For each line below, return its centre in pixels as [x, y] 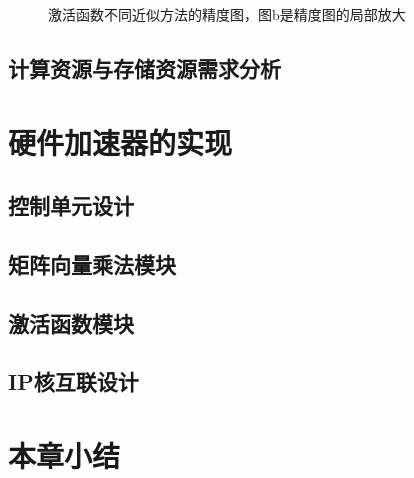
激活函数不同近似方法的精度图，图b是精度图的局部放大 [227, 14]
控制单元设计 [71, 205]
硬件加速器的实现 [120, 141]
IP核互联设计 [73, 381]
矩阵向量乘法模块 [92, 263]
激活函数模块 [71, 322]
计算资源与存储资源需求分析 [144, 67]
